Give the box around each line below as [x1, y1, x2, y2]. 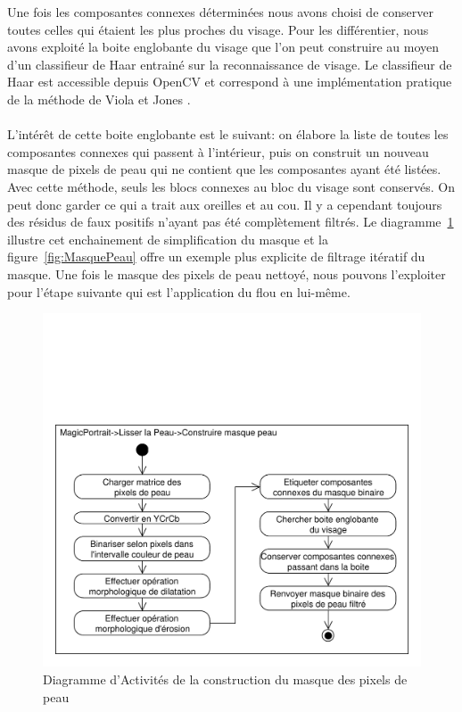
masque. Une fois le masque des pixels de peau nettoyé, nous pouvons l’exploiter [7, 264, 446, 283]
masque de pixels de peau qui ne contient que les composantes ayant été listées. [7, 160, 441, 178]
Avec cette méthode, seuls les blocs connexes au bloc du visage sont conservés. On [7, 177, 455, 195]
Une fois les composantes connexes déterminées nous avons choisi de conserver [7, 3, 433, 21]
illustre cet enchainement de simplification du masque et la [7, 229, 328, 248]
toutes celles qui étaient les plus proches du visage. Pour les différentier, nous [7, 20, 429, 38]
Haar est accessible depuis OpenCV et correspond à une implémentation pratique [7, 72, 452, 91]
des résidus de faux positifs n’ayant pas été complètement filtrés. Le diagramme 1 [7, 212, 454, 231]
